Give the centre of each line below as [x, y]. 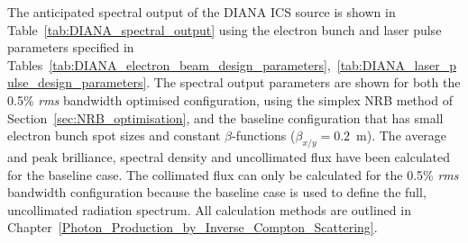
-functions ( [264, 135]
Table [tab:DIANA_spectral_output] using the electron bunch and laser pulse [225, 29]
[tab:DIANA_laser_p [396, 64]
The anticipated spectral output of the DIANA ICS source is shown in [202, 12]
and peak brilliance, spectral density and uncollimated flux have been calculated [229, 156]
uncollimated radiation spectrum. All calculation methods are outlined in [209, 209]
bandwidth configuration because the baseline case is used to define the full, [217, 192]
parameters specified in [71, 47]
